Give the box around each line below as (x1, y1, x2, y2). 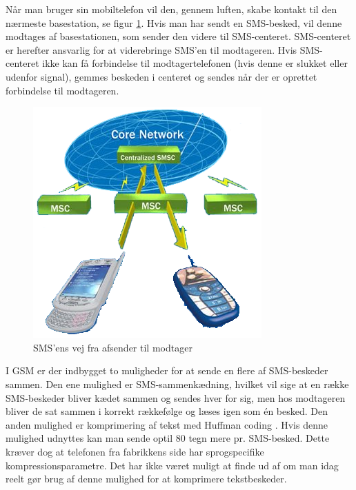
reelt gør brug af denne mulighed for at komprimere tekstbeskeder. (6, 471, 287, 486)
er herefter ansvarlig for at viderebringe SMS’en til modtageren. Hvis (6, 42, 297, 57)
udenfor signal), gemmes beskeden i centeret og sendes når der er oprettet (6, 69, 317, 83)
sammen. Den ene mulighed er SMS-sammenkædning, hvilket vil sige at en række (6, 376, 349, 391)
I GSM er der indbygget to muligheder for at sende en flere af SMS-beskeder (6, 363, 328, 378)
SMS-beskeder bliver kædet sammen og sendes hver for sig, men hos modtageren (6, 390, 346, 405)
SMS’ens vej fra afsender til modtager (33, 340, 192, 354)
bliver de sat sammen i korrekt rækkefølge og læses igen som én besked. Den (6, 404, 328, 418)
